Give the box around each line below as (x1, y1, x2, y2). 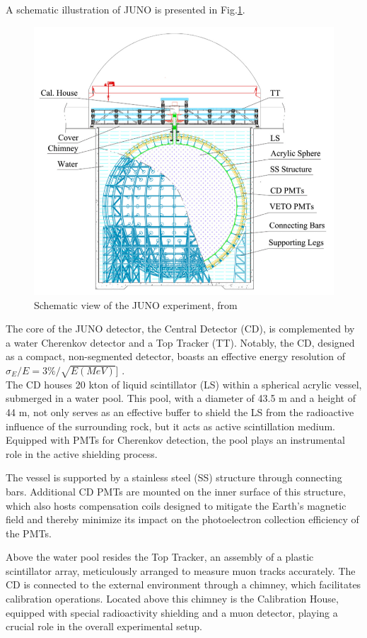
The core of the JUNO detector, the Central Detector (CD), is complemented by (6, 321, 355, 336)
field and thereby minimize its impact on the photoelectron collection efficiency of (6, 512, 359, 527)
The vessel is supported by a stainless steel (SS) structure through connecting (6, 470, 342, 485)
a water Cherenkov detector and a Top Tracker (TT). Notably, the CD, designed (6, 335, 355, 349)
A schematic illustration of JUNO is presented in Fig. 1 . (6, 2, 245, 16)
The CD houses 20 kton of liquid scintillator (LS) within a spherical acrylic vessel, (6, 376, 362, 391)
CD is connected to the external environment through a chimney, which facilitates (6, 577, 361, 592)
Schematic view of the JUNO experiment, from (34, 297, 238, 312)
